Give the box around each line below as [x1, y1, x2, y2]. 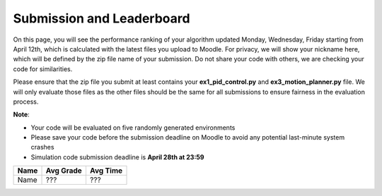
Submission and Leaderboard [13, 11, 190, 26]
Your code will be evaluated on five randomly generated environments [30, 123, 236, 132]
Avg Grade [45, 166, 83, 176]
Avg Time [89, 166, 123, 176]
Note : [13, 110, 30, 119]
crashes [30, 143, 54, 152]
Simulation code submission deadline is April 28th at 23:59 [30, 152, 204, 161]
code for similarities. [13, 64, 73, 73]
